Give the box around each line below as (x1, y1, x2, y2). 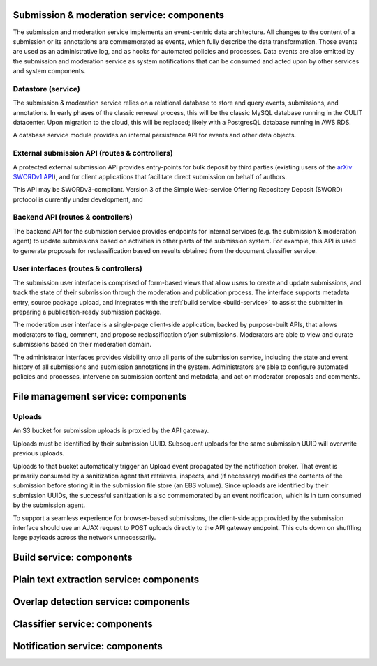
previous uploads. (13, 449, 65, 457)
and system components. (13, 67, 87, 75)
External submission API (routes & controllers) (13, 149, 174, 158)
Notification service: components (13, 640, 163, 652)
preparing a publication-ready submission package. (13, 308, 162, 316)
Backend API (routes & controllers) (13, 213, 133, 222)
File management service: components (13, 391, 187, 402)
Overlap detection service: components (13, 596, 191, 608)
